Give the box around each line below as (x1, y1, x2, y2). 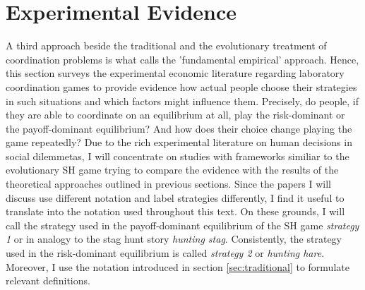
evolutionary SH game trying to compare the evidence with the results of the (6, 162, 339, 177)
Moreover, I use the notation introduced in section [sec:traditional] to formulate (6, 259, 349, 274)
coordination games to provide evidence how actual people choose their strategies (6, 79, 357, 94)
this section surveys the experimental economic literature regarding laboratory (6, 66, 345, 80)
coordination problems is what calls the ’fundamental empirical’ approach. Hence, (6, 52, 359, 66)
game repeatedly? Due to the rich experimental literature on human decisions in (6, 135, 352, 150)
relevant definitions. (6, 273, 90, 288)
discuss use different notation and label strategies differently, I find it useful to (6, 190, 345, 205)
